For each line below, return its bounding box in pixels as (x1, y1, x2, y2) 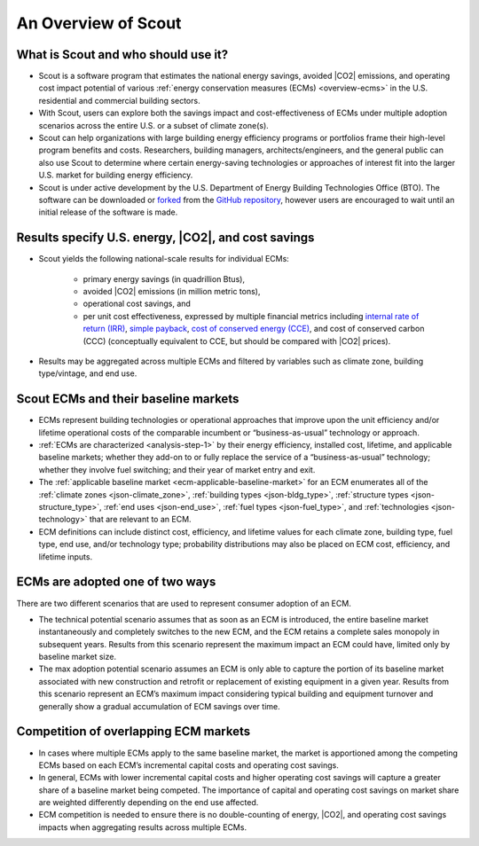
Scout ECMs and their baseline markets (16, 391, 239, 407)
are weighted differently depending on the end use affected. (38, 797, 259, 808)
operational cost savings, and (82, 298, 191, 309)
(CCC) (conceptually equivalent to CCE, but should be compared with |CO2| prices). (82, 335, 391, 346)
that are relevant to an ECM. (89, 514, 192, 525)
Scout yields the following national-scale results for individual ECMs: (38, 254, 290, 264)
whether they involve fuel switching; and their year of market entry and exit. (38, 464, 316, 474)
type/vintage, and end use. (38, 368, 137, 379)
